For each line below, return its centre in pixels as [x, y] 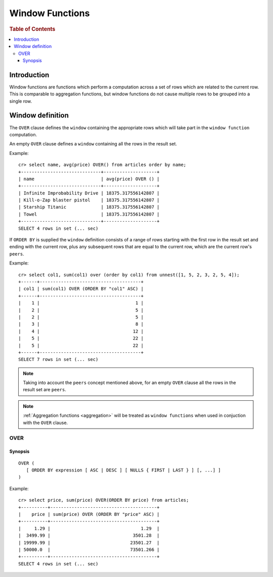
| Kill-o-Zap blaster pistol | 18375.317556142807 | [89, 200]
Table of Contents [32, 29]
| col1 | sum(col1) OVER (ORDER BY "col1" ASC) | [81, 289]
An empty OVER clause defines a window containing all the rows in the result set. [93, 144]
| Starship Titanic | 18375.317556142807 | [89, 207]
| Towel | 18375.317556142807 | [89, 214]
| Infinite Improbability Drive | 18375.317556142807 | [89, 193]
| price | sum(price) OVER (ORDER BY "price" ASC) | [89, 514]
